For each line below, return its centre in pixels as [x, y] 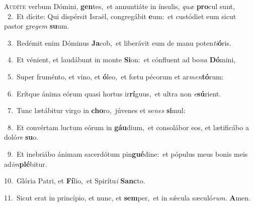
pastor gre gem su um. [37, 26]
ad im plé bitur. [26, 164]
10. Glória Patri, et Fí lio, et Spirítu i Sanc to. [75, 181]
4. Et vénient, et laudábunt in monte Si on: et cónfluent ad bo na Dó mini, [121, 60]
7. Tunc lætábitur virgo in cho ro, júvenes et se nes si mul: [96, 110]
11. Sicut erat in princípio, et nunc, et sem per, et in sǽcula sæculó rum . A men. [127, 197]
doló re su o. [21, 137]
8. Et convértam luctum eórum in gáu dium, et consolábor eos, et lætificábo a [128, 127]
